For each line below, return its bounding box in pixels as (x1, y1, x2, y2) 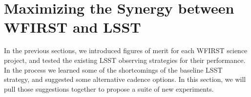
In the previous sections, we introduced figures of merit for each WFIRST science (4, 45, 248, 56)
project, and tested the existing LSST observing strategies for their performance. (4, 55, 246, 65)
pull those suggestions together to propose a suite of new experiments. (4, 83, 214, 94)
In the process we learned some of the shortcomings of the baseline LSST (4, 64, 223, 75)
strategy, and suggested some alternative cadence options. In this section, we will (4, 74, 246, 84)
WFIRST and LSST (4, 17, 141, 37)
